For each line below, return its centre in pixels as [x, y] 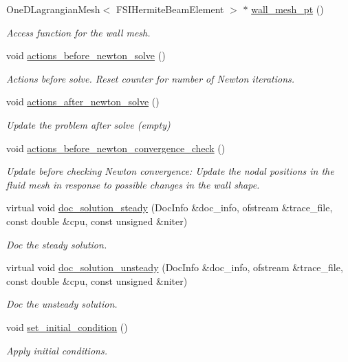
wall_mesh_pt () [287, 9]
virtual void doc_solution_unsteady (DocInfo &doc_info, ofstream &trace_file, [175, 267]
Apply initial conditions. [57, 350]
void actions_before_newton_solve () [86, 55]
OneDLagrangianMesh [53, 9]
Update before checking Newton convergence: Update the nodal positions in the [170, 171]
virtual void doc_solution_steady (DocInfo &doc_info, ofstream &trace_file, [170, 207]
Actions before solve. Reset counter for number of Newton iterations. [151, 78]
